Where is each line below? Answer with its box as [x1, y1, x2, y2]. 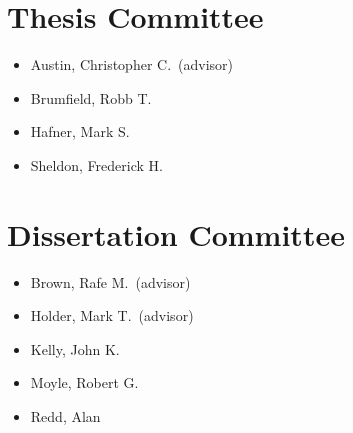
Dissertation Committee [7, 213, 345, 254]
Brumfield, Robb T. [30, 87, 152, 108]
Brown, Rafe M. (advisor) [30, 271, 191, 292]
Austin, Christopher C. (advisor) [30, 54, 234, 75]
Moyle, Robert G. [30, 372, 139, 393]
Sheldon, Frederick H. [30, 154, 163, 175]
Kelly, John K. [30, 338, 120, 359]
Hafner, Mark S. [30, 121, 130, 142]
